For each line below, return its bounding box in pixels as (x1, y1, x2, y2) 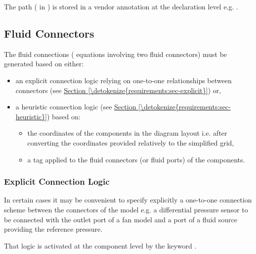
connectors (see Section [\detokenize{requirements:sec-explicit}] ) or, (15, 85, 221, 95)
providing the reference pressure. (4, 224, 103, 234)
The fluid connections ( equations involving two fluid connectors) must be (4, 49, 227, 59)
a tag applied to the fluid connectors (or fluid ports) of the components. (27, 154, 245, 164)
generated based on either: (4, 58, 84, 69)
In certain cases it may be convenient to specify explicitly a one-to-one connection (4, 195, 252, 205)
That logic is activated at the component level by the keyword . (4, 240, 197, 251)
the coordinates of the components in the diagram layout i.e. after (27, 128, 227, 138)
